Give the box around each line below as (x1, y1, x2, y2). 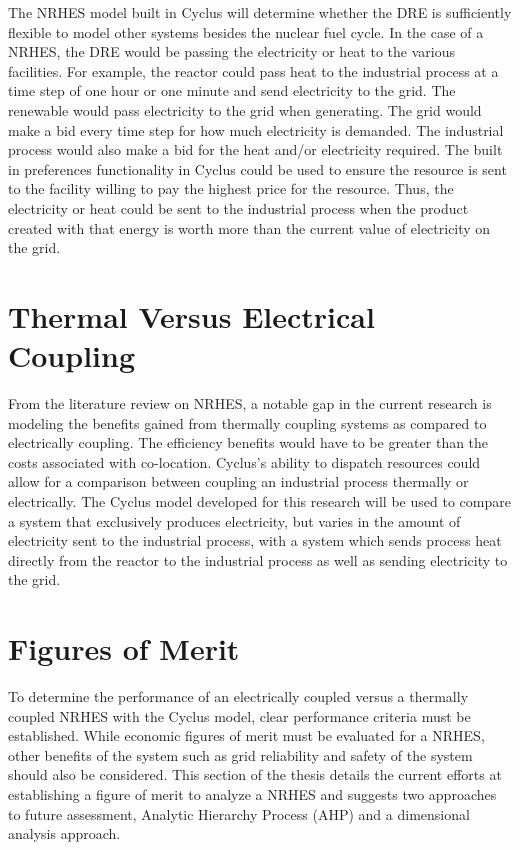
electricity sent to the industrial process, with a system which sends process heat (8, 530, 502, 551)
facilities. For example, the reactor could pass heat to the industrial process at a (8, 60, 499, 81)
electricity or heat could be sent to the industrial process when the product (8, 197, 469, 218)
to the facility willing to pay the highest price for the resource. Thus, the (8, 178, 454, 199)
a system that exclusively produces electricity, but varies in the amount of (8, 510, 461, 531)
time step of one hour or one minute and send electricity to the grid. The (8, 80, 456, 101)
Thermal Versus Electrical (8, 295, 375, 336)
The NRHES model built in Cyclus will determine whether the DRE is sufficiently (8, 2, 512, 22)
